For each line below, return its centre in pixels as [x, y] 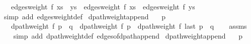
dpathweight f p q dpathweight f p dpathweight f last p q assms [129, 26]
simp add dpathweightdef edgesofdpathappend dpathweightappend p [128, 35]
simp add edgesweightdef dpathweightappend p [85, 16]
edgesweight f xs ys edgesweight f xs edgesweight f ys [103, 6]
